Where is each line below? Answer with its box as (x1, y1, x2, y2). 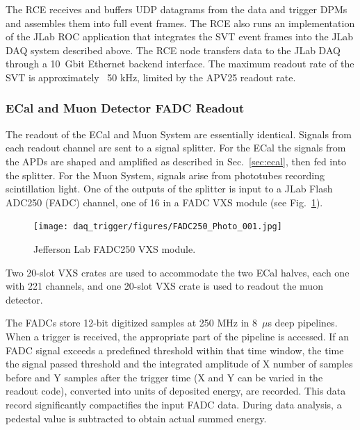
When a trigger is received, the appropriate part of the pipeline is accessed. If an (6, 329, 350, 343)
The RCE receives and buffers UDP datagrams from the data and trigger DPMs (6, 2, 347, 16)
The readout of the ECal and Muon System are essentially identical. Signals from (6, 126, 352, 141)
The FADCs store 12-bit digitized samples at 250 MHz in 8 (6, 315, 257, 330)
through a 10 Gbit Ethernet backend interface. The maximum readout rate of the (6, 56, 354, 71)
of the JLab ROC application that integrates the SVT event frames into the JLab (6, 29, 354, 44)
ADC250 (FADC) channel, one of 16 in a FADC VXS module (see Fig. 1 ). (6, 195, 323, 209)
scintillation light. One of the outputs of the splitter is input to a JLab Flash (6, 181, 333, 196)
